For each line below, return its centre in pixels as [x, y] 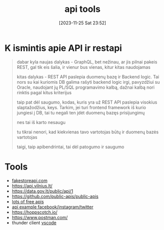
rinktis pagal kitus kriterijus [44, 92]
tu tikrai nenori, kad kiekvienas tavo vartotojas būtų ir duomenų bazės [88, 132]
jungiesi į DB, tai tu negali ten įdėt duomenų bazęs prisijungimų [81, 113]
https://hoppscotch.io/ [35, 212]
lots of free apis [28, 201]
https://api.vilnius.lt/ [32, 186]
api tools [82, 9]
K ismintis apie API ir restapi [63, 48]
